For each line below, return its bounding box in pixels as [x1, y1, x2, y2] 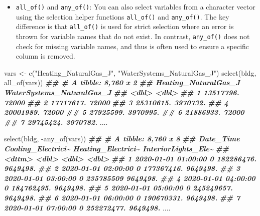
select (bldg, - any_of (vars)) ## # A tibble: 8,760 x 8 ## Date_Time [4, 133, 240, 144]
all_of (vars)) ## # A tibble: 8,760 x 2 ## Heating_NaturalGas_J [4, 77, 240, 88]
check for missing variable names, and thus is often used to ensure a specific [16, 41, 249, 51]
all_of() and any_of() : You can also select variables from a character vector [16, 2, 255, 12]
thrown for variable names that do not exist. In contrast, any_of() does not [16, 31, 250, 41]
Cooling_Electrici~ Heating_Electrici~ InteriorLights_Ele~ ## [4, 143, 229, 153]
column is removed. [16, 51, 75, 61]
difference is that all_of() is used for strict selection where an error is [16, 21, 234, 32]
